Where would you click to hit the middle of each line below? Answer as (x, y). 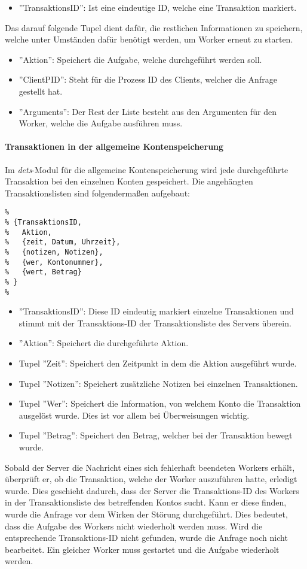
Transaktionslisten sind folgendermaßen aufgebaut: (97, 193)
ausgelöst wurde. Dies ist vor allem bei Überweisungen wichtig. (134, 415)
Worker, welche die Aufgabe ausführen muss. (101, 123)
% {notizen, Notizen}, (54, 252)
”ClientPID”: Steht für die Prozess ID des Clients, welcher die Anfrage (148, 79)
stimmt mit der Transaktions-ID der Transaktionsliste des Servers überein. (155, 323)
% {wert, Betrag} (43, 272)
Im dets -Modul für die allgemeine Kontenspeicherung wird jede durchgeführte (147, 169)
